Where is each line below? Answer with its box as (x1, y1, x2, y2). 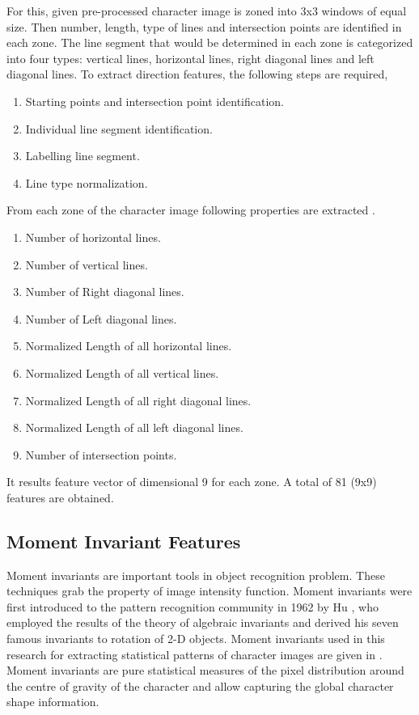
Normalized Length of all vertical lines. (25, 364, 219, 381)
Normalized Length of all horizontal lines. (25, 337, 232, 354)
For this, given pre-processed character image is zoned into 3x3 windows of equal (6, 2, 407, 19)
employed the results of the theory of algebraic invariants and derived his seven (6, 614, 399, 631)
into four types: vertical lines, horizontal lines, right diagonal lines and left (6, 49, 375, 66)
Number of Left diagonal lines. (25, 310, 177, 327)
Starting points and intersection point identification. (25, 92, 284, 109)
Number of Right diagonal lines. (25, 283, 184, 300)
